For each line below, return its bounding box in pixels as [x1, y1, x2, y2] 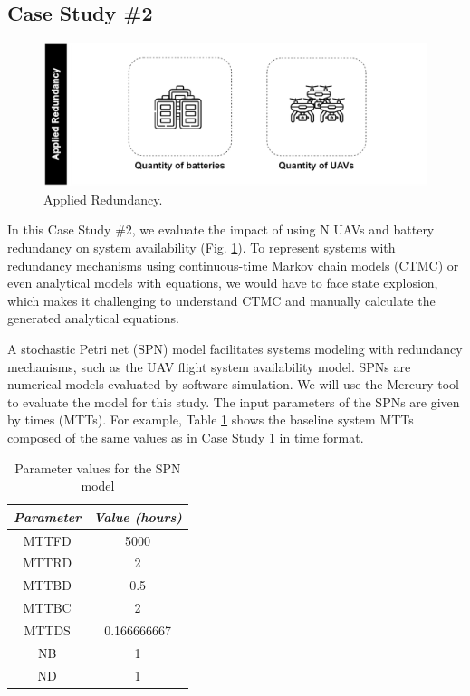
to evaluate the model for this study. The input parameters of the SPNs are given [7, 392, 460, 411]
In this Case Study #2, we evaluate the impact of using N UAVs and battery [7, 220, 435, 239]
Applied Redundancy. [43, 189, 163, 208]
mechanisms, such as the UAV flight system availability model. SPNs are [7, 357, 411, 376]
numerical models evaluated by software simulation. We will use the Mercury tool [7, 375, 459, 394]
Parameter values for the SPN [14, 458, 181, 477]
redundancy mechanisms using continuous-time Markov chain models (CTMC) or [7, 255, 459, 274]
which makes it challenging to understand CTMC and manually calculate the [7, 291, 436, 310]
